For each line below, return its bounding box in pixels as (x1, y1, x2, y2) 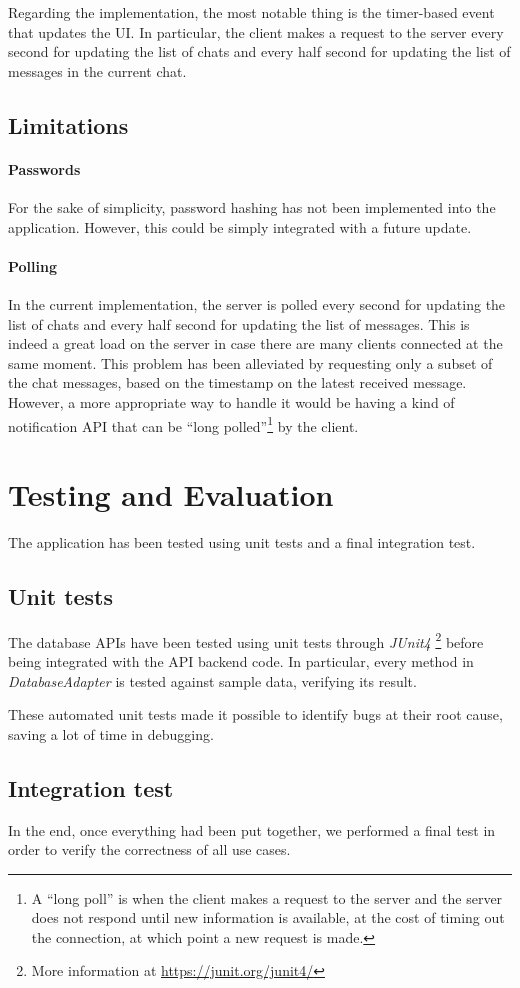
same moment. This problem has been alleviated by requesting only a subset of (8, 352, 493, 373)
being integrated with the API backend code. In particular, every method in (8, 650, 474, 671)
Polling (8, 255, 57, 276)
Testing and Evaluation (8, 473, 334, 514)
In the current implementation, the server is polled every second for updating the (8, 293, 506, 314)
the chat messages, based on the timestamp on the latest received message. (8, 372, 467, 393)
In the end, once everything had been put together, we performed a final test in (8, 819, 496, 840)
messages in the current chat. (8, 60, 187, 81)
